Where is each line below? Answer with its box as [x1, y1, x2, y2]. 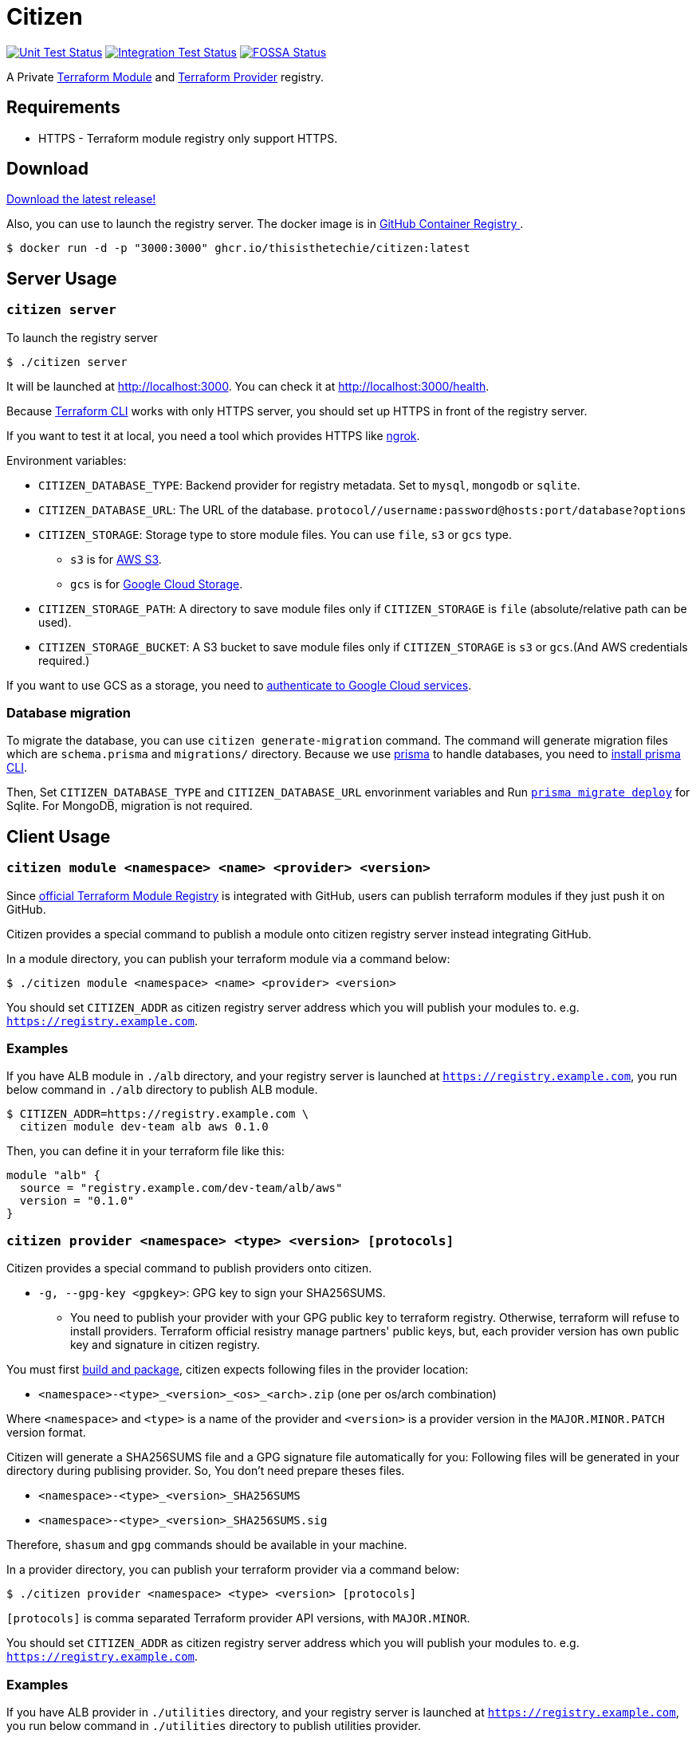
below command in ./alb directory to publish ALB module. [6, 1083, 318, 1097]
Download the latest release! [6, 192, 156, 206]
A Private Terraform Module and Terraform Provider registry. [6, 69, 324, 84]
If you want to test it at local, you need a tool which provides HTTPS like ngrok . [6, 428, 420, 442]
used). [38, 615, 72, 629]
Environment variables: [6, 453, 127, 467]
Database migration [6, 705, 131, 722]
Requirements [6, 97, 120, 118]
